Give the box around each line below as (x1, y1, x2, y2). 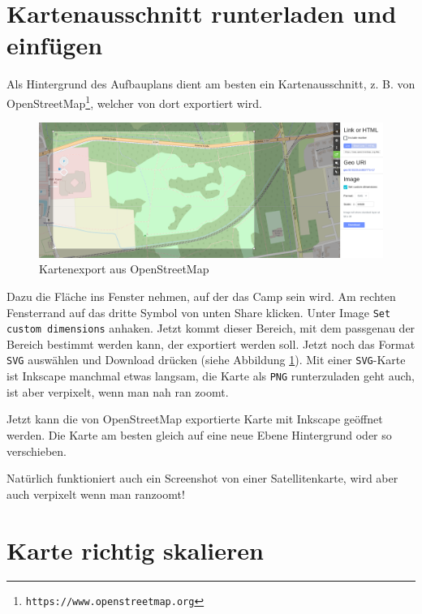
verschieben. (6, 442, 67, 459)
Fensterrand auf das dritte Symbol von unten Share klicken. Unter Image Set (6, 303, 391, 320)
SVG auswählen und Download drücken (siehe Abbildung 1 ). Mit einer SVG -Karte (6, 351, 406, 368)
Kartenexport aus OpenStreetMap (39, 260, 209, 277)
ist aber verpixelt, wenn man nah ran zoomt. (6, 383, 229, 400)
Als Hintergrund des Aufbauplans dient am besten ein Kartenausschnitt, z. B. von (6, 75, 416, 92)
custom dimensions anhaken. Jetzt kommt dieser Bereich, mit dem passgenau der (6, 320, 416, 337)
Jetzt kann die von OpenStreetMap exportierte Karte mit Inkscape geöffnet (6, 410, 383, 427)
